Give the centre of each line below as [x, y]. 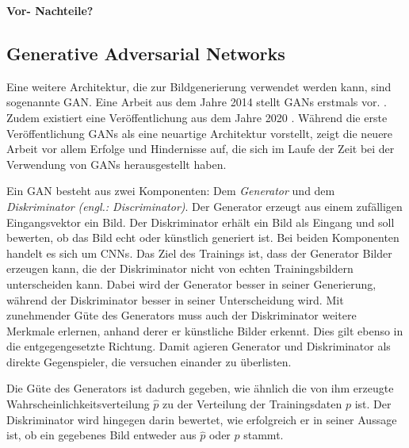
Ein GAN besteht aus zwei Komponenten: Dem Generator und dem [171, 191]
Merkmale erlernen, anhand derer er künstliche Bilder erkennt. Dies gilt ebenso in [205, 330]
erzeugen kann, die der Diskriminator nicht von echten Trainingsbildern [180, 268]
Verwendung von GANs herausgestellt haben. [117, 164]
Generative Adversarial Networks [146, 53]
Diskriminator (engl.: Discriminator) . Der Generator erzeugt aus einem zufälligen [204, 206]
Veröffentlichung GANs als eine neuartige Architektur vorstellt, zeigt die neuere [200, 133]
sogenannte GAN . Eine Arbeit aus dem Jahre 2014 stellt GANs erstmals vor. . [197, 102]
